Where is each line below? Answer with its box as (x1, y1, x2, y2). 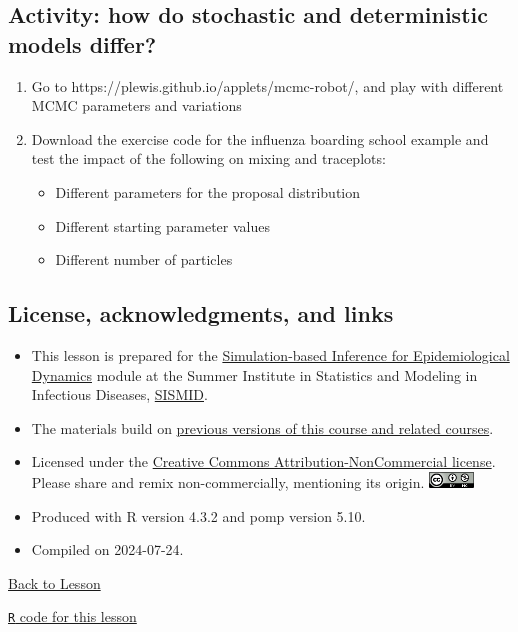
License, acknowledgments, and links (8, 298, 394, 329)
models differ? (8, 28, 157, 59)
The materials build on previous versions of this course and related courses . (31, 417, 494, 438)
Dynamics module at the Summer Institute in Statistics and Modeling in (31, 364, 478, 385)
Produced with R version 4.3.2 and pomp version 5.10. (31, 505, 366, 526)
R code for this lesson (8, 606, 137, 627)
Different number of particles (55, 249, 233, 270)
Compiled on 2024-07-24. (31, 539, 184, 560)
